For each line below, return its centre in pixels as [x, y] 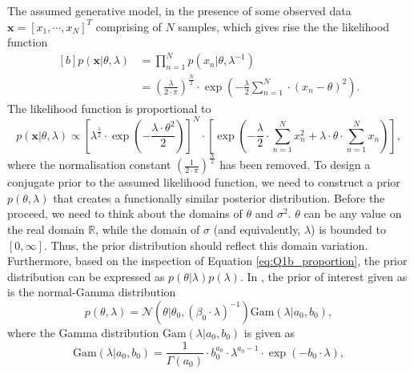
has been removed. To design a [295, 165]
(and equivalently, [257, 229]
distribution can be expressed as [86, 276]
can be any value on [353, 213]
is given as [269, 332]
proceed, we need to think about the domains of [125, 213]
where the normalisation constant [89, 165]
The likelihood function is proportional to [109, 108]
